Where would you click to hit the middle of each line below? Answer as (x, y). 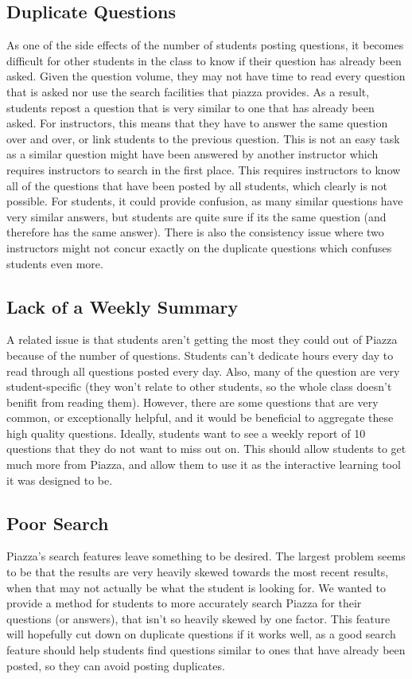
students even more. (55, 263)
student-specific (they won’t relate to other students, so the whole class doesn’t (199, 386)
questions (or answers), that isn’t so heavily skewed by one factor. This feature (198, 618)
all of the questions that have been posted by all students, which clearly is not (197, 185)
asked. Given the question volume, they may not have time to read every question (206, 76)
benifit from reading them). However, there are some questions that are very (192, 402)
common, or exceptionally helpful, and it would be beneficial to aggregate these (200, 418)
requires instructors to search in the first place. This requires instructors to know (204, 169)
